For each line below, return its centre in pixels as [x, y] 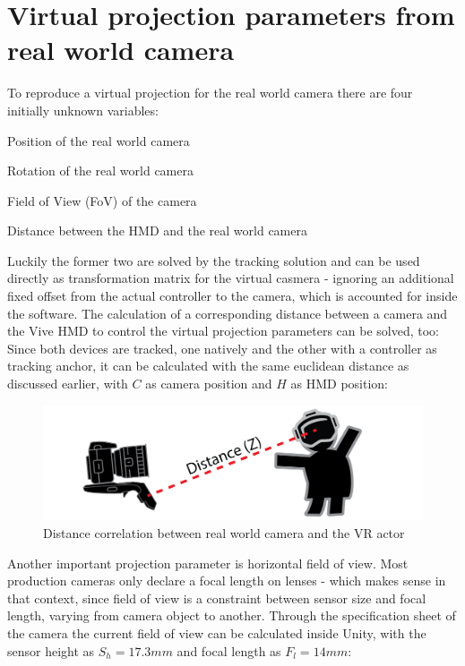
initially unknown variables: [83, 110]
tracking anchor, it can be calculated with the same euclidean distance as [208, 366]
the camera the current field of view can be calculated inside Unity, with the [217, 632]
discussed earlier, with [68, 384]
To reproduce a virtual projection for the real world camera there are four [210, 93]
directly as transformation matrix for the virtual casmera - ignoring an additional [231, 278]
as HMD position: [340, 384]
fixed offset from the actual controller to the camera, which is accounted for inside [232, 296]
